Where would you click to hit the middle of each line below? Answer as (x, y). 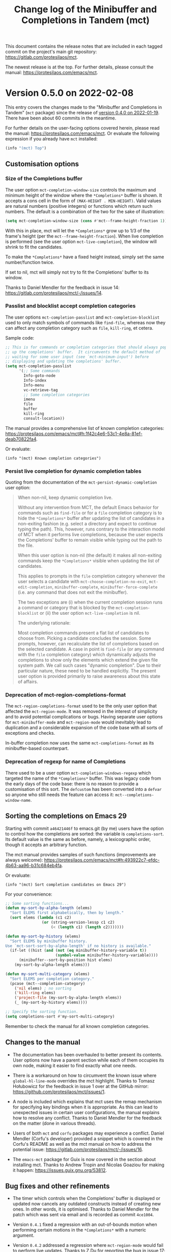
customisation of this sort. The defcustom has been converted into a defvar (83, 789)
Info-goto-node (40, 376)
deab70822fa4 (21, 439)
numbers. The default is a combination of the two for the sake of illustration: (85, 211)
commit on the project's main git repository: (51, 52)
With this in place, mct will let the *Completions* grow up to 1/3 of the (78, 230)
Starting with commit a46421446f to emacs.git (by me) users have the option (84, 828)
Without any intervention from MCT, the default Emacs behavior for (88, 508)
